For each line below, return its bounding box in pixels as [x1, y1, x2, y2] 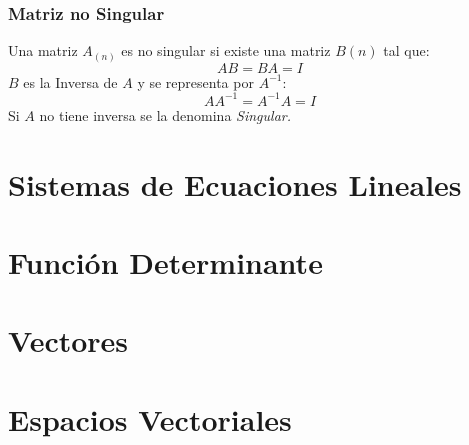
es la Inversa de [23, 71, 118, 92]
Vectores [8, 320, 129, 361]
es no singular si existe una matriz [121, 40, 331, 61]
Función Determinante [8, 241, 323, 282]
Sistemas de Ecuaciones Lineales [8, 163, 462, 204]
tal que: [383, 40, 430, 61]
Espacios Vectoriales [8, 398, 292, 439]
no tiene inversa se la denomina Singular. [39, 104, 292, 125]
